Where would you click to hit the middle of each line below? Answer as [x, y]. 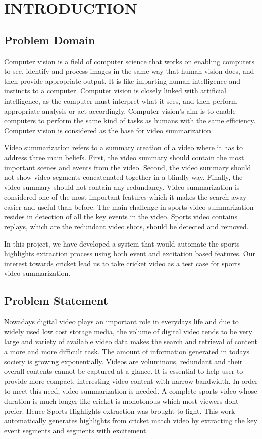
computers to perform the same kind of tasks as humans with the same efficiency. [130, 120]
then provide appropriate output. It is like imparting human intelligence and [122, 81]
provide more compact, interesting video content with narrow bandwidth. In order [131, 381]
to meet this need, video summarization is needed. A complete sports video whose [131, 391]
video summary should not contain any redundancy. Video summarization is [122, 187]
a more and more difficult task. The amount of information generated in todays [127, 351]
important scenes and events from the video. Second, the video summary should [128, 167]
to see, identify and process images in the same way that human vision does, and [129, 71]
